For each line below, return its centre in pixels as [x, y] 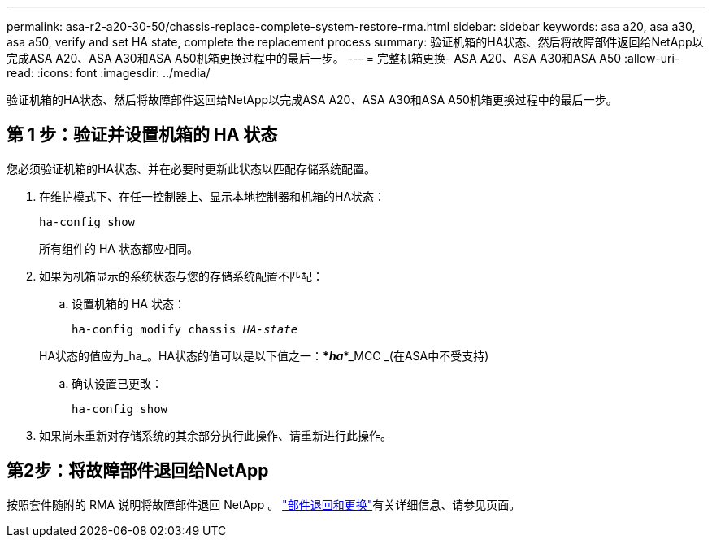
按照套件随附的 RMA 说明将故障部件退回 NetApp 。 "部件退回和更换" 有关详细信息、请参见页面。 [264, 504]
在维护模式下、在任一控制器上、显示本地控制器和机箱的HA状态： [213, 196]
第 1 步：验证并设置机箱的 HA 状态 [142, 135]
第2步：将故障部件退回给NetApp [138, 471]
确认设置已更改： [117, 383]
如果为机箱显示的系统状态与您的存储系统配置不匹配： [181, 276]
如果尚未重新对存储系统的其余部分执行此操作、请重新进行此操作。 [215, 435]
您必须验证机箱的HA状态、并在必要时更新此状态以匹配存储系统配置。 [191, 168]
